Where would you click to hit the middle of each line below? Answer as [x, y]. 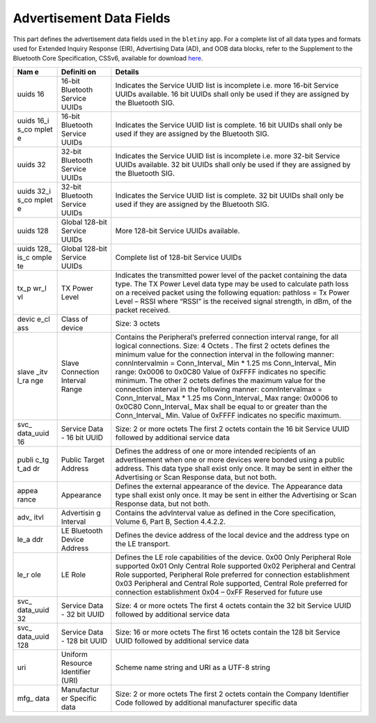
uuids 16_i [33, 120]
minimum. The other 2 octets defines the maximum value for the [220, 380]
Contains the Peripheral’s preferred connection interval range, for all [227, 336]
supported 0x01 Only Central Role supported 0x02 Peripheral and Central [235, 566]
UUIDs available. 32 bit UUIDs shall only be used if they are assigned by [233, 164]
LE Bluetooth [82, 531]
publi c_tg [33, 460]
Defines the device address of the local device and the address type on [232, 535]
